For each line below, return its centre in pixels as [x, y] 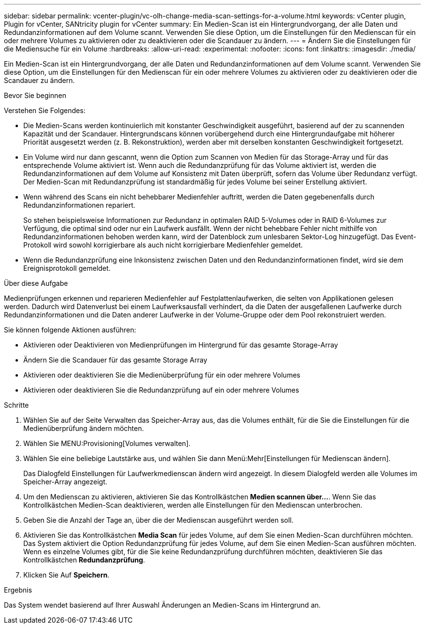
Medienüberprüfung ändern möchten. [84, 428]
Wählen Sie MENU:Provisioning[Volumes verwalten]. [107, 443]
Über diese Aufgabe [36, 283]
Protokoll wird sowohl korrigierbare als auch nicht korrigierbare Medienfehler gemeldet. [163, 245]
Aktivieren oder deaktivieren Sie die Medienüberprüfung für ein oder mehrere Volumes [162, 375]
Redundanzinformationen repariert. [79, 205]
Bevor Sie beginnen [35, 95]
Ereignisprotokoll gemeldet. [67, 268]
